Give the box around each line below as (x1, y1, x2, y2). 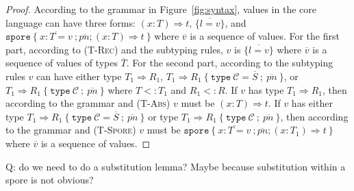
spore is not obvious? (5, 173, 94, 187)
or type (148, 109, 179, 123)
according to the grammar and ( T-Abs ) (5, 96, 170, 110)
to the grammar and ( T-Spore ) (5, 123, 136, 137)
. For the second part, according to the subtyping (126, 55, 333, 70)
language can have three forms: (5, 15, 136, 29)
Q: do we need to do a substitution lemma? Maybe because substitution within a (5, 159, 346, 173)
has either (291, 96, 333, 110)
